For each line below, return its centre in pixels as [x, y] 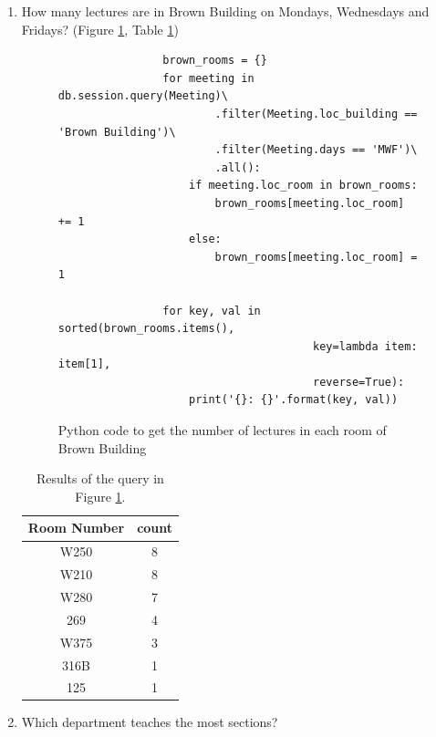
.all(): [238, 167]
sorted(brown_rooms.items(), [146, 329]
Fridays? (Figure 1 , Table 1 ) [100, 29]
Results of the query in [100, 478]
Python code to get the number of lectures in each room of [222, 430]
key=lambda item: [365, 346]
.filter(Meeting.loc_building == [316, 114]
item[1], [84, 364]
